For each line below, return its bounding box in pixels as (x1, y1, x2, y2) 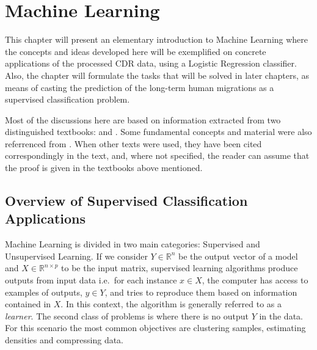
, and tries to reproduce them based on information (104, 285, 297, 298)
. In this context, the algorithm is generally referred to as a (60, 297, 282, 310)
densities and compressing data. (5, 334, 124, 346)
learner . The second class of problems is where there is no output (5, 309, 249, 322)
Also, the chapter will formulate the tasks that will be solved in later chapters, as (5, 68, 309, 81)
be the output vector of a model (178, 249, 298, 262)
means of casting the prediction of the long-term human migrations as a (5, 81, 274, 93)
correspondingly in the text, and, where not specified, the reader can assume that (5, 149, 310, 162)
